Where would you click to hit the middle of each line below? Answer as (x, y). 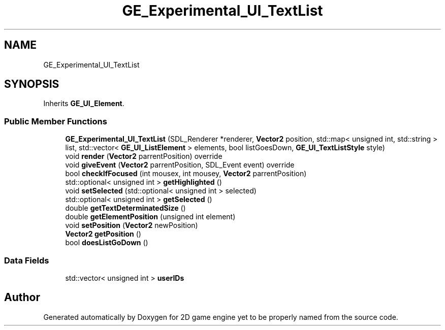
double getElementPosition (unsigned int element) (150, 217)
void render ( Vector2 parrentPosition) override (144, 156)
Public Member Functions (56, 121)
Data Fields (27, 260)
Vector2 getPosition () (103, 234)
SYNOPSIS (32, 84)
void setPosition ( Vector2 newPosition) (132, 225)
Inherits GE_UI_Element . (84, 104)
